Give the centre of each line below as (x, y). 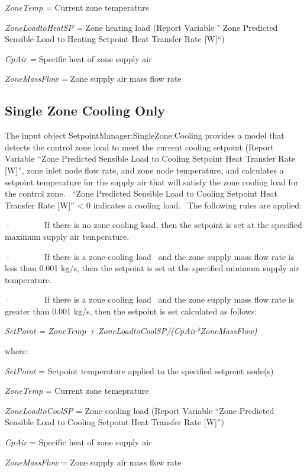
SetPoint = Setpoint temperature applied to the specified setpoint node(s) (139, 370)
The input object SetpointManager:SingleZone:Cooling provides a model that (145, 135)
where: (17, 351)
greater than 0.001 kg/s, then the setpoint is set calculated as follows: (131, 311)
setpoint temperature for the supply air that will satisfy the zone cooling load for (152, 182)
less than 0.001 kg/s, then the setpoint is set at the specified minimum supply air (152, 268)
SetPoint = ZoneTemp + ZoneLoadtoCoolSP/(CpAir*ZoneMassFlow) (131, 331)
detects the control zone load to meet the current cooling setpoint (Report (139, 147)
